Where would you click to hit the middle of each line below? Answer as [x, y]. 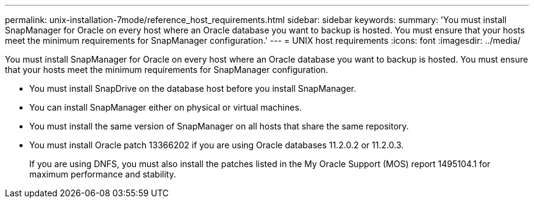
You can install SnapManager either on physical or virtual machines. [166, 107]
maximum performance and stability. [103, 174]
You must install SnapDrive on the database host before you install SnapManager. [193, 88]
